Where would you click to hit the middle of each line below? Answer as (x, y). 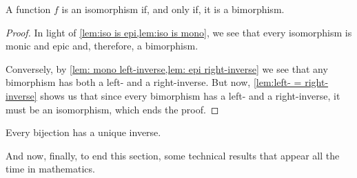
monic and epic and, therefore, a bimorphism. (102, 46)
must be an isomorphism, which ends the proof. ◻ (112, 109)
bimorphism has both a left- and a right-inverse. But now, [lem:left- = (154, 82)
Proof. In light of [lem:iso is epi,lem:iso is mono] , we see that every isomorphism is (179, 32)
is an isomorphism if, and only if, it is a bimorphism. (173, 9)
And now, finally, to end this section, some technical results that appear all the (173, 155)
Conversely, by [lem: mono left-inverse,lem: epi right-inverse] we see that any (167, 68)
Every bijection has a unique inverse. (83, 132)
